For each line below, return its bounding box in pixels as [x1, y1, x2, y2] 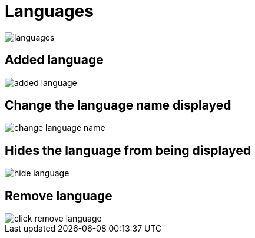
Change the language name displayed [5, 98, 231, 113]
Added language [5, 52, 104, 68]
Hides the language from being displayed [5, 143, 251, 158]
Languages [5, 1, 94, 21]
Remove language [5, 188, 112, 203]
